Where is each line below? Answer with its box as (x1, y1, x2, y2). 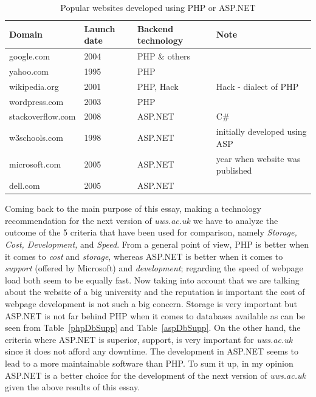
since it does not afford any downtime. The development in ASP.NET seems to (5, 345, 298, 358)
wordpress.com (9, 95, 64, 107)
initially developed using (216, 125, 307, 138)
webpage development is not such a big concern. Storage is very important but (5, 297, 298, 310)
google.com (9, 50, 50, 63)
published (216, 164, 252, 177)
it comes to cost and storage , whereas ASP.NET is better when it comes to (5, 249, 283, 262)
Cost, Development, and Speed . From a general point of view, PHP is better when (5, 238, 309, 250)
